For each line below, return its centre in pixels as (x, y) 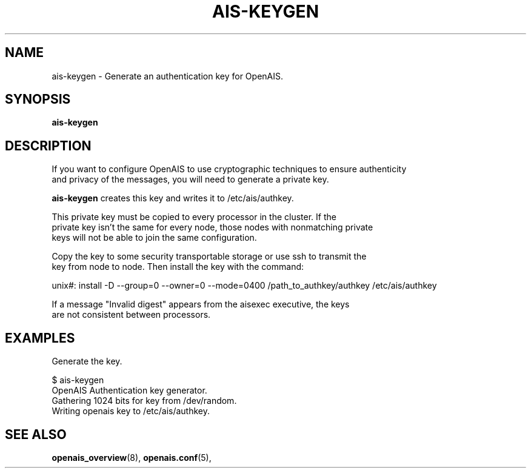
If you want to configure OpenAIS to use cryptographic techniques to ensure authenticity (229, 169)
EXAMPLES (40, 338)
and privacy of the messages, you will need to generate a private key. (190, 179)
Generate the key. (87, 361)
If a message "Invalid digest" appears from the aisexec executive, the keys (201, 304)
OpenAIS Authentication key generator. (129, 391)
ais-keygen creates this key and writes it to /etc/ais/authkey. (173, 198)
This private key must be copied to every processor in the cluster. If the (194, 217)
